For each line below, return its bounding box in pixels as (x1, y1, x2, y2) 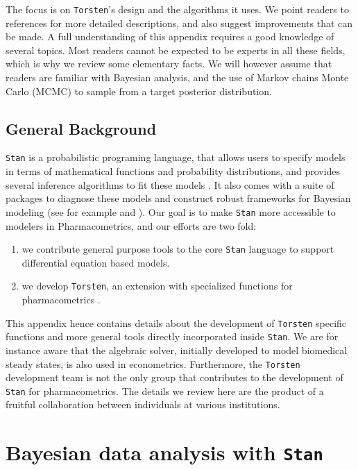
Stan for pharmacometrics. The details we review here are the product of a (6, 383, 324, 398)
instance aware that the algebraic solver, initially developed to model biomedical (6, 342, 348, 357)
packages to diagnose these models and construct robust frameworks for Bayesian (6, 191, 351, 205)
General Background (6, 117, 157, 139)
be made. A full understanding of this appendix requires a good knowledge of (6, 29, 334, 44)
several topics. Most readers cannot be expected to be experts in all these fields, (6, 42, 346, 57)
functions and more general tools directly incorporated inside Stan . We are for (6, 329, 339, 344)
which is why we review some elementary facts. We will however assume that (6, 56, 332, 71)
